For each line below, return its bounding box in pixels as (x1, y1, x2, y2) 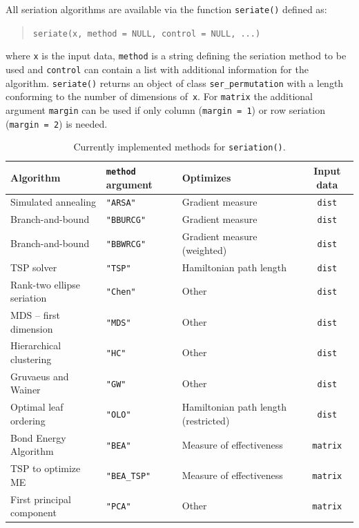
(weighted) (182, 242, 227, 257)
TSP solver (10, 260, 57, 274)
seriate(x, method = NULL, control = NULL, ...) (32, 28, 261, 39)
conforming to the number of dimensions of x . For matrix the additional (6, 89, 313, 104)
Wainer (10, 382, 41, 397)
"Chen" (106, 287, 136, 297)
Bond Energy (10, 430, 66, 444)
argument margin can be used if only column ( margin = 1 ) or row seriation (6, 102, 325, 117)
